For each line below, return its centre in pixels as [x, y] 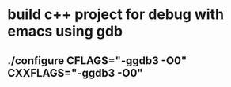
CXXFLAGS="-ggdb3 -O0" [75, 73]
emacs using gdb [65, 31]
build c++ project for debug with [116, 15]
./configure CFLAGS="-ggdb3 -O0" [97, 61]
